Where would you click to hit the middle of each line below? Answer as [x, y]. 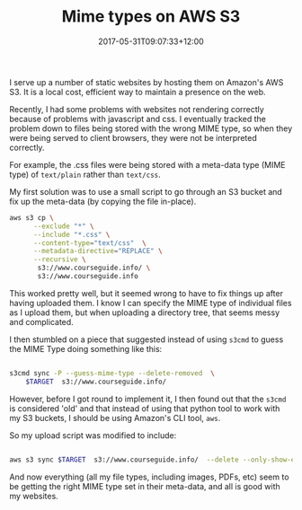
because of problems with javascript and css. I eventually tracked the [138, 119]
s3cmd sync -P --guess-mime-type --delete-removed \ [112, 373]
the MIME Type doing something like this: [86, 348]
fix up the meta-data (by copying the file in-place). [103, 201]
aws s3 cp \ [31, 217]
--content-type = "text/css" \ [89, 243]
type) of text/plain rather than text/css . [85, 174]
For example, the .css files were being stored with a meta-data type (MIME [147, 164]
